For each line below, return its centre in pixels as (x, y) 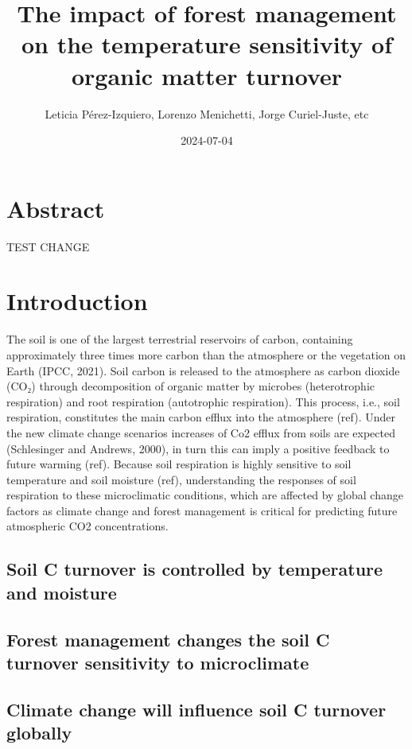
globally (39, 733)
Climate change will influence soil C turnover (196, 709)
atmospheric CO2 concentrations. (87, 526)
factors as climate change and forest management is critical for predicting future (202, 510)
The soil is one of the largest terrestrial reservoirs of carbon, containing (180, 339)
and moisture (62, 592)
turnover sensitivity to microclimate (158, 663)
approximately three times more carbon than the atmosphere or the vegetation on (206, 354)
